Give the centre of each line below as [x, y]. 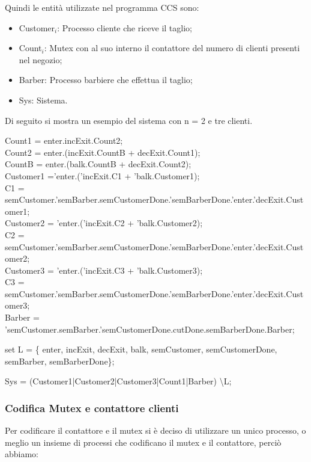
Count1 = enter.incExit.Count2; [64, 140]
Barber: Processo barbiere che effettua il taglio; [106, 80]
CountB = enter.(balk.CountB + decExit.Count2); [98, 164]
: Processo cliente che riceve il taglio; [125, 27]
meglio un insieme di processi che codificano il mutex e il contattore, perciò [143, 442]
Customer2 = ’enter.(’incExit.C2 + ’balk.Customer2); [104, 223]
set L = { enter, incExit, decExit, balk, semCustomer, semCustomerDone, [141, 349]
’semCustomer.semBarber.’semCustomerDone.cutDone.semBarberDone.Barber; [150, 329]
